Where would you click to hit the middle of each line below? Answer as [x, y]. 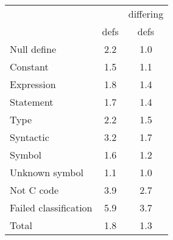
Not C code [34, 190]
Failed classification [51, 207]
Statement [32, 102]
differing [146, 14]
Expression [33, 84]
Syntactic [30, 137]
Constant [29, 67]
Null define [33, 49]
